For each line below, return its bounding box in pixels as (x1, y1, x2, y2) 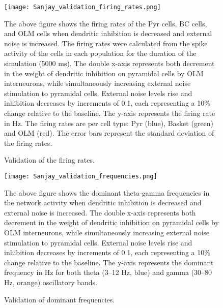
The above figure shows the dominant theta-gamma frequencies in (4, 187, 210, 198)
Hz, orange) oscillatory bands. (4, 276, 98, 287)
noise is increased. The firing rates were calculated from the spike (4, 38, 208, 48)
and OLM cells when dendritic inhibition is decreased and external (4, 28, 212, 39)
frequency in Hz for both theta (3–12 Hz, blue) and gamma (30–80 (4, 267, 212, 278)
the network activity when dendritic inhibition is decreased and (4, 197, 202, 208)
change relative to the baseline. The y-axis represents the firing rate (4, 108, 215, 118)
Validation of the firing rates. (4, 155, 95, 165)
